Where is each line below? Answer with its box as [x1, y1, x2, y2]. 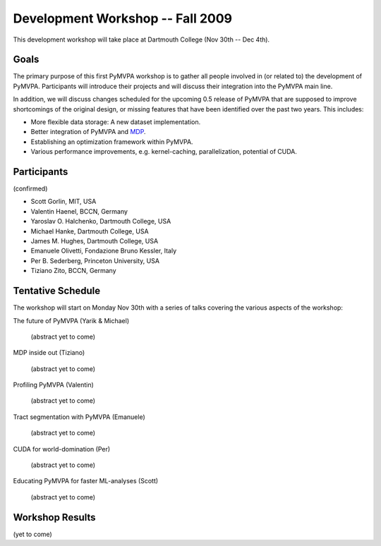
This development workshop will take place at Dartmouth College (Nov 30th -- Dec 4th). [13, 35, 270, 44]
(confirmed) [13, 184, 48, 193]
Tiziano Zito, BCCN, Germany [30, 267, 116, 275]
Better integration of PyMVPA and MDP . [30, 128, 146, 136]
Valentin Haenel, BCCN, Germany [30, 207, 128, 215]
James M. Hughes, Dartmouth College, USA [30, 237, 159, 245]
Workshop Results [13, 511, 96, 523]
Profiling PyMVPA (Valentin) [13, 381, 95, 389]
